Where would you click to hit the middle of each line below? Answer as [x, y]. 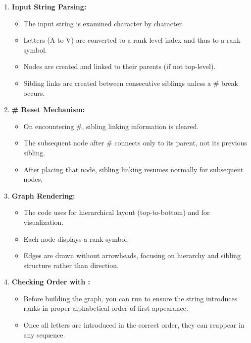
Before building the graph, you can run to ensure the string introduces [130, 298]
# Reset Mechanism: [48, 109]
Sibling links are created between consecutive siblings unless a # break [131, 83]
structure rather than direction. [71, 265]
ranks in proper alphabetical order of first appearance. [106, 308]
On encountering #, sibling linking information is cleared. [111, 126]
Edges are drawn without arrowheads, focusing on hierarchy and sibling [132, 255]
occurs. [34, 93]
